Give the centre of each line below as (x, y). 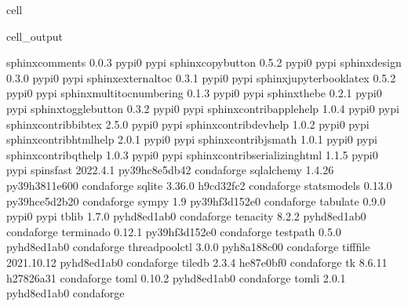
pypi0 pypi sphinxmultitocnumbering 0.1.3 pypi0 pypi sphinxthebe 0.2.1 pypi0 (194, 93)
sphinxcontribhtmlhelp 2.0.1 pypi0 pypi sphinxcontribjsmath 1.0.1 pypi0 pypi (192, 139)
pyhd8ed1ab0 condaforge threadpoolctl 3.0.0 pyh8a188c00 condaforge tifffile (188, 247)
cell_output (35, 36)
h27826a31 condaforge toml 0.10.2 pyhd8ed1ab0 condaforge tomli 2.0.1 (176, 277)
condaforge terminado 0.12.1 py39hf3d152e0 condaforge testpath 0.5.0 (174, 231)
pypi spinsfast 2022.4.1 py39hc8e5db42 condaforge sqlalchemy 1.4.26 (170, 170)
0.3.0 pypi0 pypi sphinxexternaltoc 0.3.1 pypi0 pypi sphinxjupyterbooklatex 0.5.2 (201, 77)
